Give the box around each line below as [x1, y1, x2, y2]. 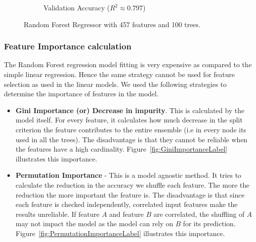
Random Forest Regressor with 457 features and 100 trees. [24, 19, 201, 29]
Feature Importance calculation [4, 40, 131, 52]
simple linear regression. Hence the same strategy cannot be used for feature [4, 69, 235, 79]
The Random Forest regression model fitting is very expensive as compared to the [4, 59, 252, 70]
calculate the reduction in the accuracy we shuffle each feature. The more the [15, 179, 250, 190]
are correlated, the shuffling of [153, 208, 245, 219]
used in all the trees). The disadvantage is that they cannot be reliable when [15, 134, 248, 144]
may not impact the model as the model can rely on [15, 218, 173, 229]
